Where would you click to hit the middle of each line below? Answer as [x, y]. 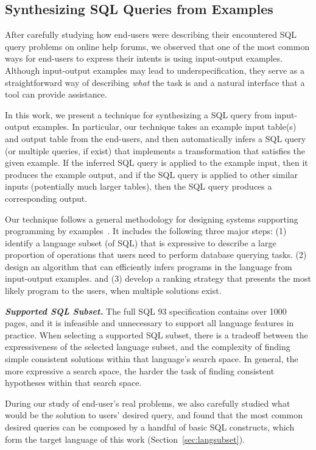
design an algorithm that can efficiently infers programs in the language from [149, 266]
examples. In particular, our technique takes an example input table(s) [164, 127]
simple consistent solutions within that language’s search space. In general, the [152, 359]
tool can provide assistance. [56, 94]
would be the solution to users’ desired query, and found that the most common [154, 415]
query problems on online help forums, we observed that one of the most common [157, 46]
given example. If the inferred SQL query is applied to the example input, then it [156, 162]
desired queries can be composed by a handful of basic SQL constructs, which [150, 427]
